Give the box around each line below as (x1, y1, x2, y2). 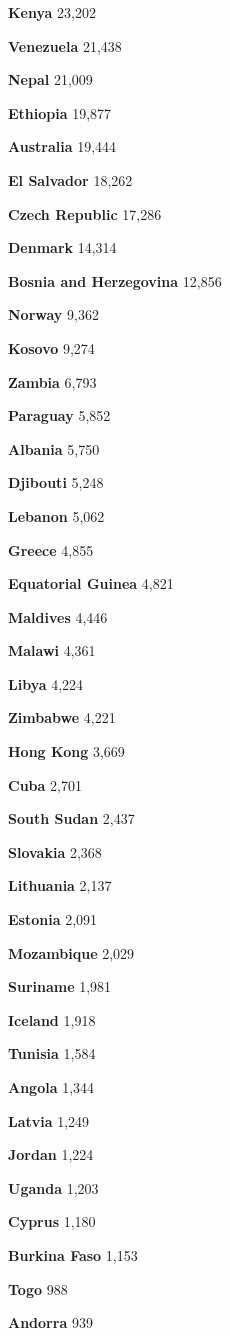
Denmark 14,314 (8, 237, 117, 258)
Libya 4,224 (8, 673, 84, 694)
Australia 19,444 (8, 136, 117, 157)
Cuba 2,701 (8, 774, 82, 795)
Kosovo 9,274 (8, 337, 95, 358)
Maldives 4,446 (8, 606, 108, 627)
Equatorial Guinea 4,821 (8, 573, 174, 594)
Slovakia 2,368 (8, 841, 102, 862)
